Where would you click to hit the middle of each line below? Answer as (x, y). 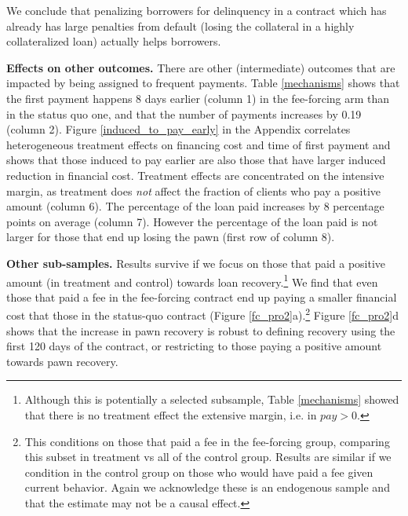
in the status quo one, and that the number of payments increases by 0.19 (184, 113)
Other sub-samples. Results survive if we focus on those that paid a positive (196, 263)
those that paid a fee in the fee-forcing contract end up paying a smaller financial (202, 296)
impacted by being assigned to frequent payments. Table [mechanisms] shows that (203, 83)
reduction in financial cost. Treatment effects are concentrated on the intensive (195, 175)
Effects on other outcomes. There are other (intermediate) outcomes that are (201, 67)
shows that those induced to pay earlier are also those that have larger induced (196, 160)
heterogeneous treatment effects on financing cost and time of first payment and (199, 144)
